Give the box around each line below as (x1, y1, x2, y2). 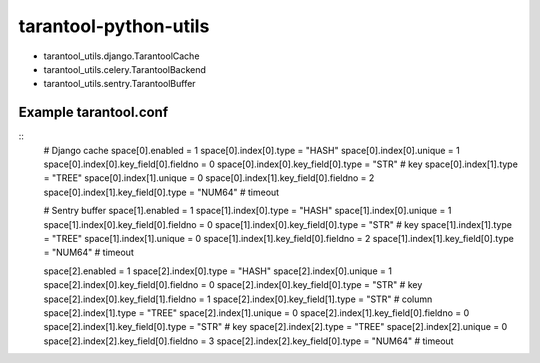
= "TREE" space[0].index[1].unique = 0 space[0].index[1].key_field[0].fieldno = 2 (43, 172, 375, 184)
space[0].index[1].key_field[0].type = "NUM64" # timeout (43, 186, 280, 198)
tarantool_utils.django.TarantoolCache (43, 50, 200, 62)
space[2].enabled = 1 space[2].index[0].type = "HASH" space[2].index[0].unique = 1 (43, 265, 392, 277)
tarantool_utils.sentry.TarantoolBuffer (43, 78, 196, 90)
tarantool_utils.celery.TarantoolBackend (43, 63, 207, 75)
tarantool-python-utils (18, 15, 210, 37)
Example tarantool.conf (18, 104, 169, 121)
